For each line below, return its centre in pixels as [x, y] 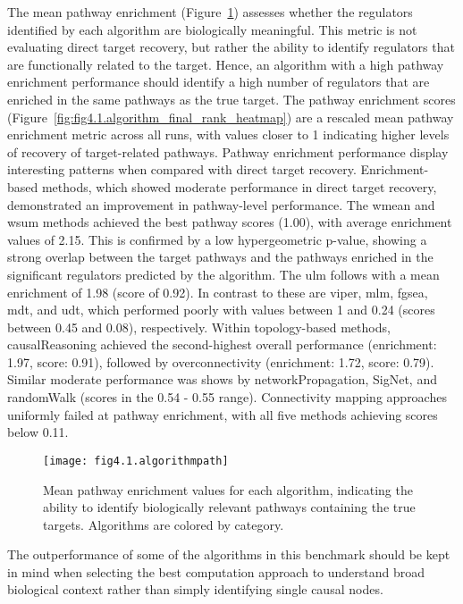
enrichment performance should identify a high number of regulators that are [219, 82]
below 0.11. [38, 432]
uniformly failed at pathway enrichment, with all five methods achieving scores [223, 414]
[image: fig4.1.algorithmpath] [136, 461]
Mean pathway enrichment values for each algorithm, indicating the [228, 489]
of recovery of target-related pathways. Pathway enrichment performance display [228, 151]
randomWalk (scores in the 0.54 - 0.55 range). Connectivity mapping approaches [227, 397]
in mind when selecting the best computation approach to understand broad [216, 571]
